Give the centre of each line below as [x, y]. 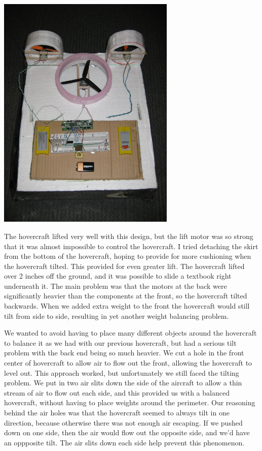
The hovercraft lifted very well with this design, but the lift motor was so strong [129, 236]
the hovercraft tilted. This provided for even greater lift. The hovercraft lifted [124, 266]
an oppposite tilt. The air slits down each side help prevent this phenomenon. [124, 442]
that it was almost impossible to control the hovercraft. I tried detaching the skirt [131, 246]
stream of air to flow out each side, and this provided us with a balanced [117, 392]
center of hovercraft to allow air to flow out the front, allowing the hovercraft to [128, 363]
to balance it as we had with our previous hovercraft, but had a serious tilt [120, 342]
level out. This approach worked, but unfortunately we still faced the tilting [122, 372]
